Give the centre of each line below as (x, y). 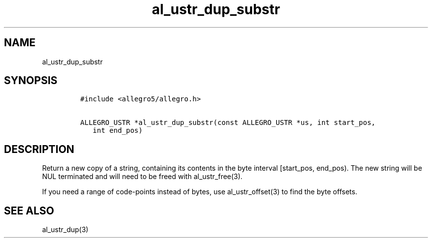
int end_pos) (118, 131)
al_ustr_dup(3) (65, 230)
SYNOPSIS (31, 81)
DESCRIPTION (39, 149)
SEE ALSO (29, 211)
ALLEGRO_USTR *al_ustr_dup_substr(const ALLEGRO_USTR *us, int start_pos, (228, 123)
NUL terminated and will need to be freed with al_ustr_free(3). (142, 177)
